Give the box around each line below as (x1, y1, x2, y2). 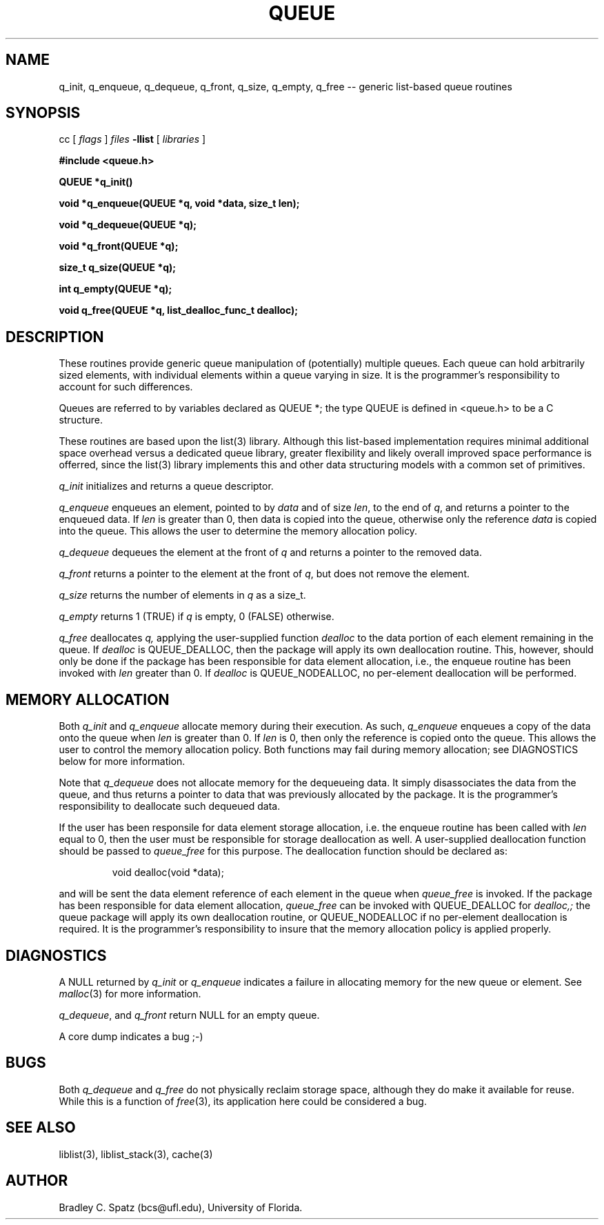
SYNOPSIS (6, 104, 81, 122)
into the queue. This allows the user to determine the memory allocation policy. (59, 525, 418, 537)
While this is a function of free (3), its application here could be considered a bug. (59, 1095, 427, 1107)
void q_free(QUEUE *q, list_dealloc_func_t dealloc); (59, 304, 299, 317)
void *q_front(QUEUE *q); (59, 240, 179, 252)
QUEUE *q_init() (59, 176, 133, 188)
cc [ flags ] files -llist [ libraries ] (59, 133, 206, 146)
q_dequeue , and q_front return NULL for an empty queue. (59, 1008, 320, 1021)
